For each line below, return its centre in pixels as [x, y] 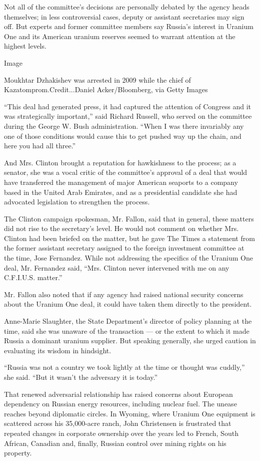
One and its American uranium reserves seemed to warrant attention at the [120, 36]
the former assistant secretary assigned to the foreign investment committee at [124, 248]
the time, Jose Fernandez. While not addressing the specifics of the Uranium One [128, 258]
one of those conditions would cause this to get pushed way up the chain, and [123, 136]
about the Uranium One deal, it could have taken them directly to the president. [128, 304]
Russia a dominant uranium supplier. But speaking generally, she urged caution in [130, 340]
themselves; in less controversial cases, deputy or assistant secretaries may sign [124, 16]
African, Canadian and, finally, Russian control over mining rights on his [115, 443]
